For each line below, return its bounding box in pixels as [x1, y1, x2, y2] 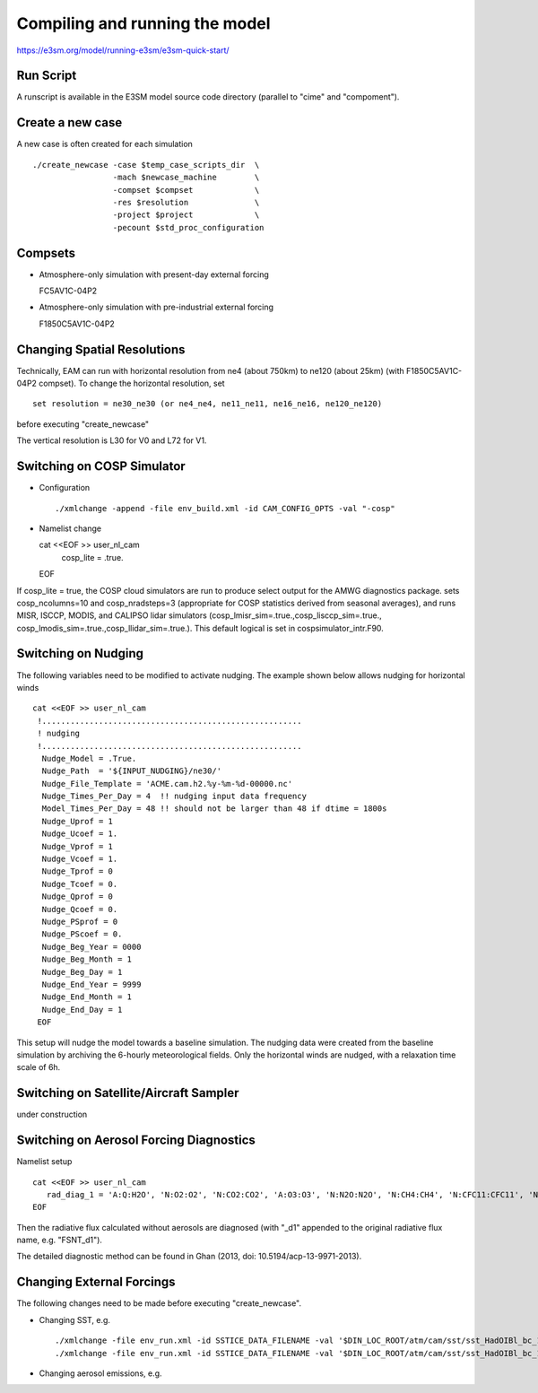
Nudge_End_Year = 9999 [41, 979, 142, 989]
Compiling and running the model [16, 13, 271, 33]
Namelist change [39, 523, 102, 534]
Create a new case [16, 115, 123, 130]
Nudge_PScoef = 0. [41, 929, 123, 939]
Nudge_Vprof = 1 [41, 841, 114, 851]
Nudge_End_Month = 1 [41, 992, 133, 1002]
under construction [16, 1109, 88, 1120]
